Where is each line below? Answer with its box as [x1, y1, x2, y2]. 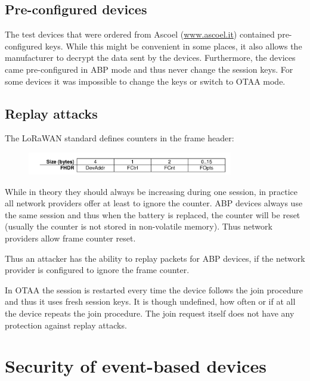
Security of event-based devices [5, 354, 266, 378]
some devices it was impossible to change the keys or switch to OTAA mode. [5, 75, 286, 87]
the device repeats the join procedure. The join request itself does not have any [5, 307, 294, 319]
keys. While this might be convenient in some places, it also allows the [45, 39, 302, 52]
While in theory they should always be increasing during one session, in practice [5, 185, 298, 197]
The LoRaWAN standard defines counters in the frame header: [5, 132, 234, 144]
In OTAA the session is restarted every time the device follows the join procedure [5, 283, 303, 296]
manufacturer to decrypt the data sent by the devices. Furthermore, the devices [5, 51, 296, 64]
